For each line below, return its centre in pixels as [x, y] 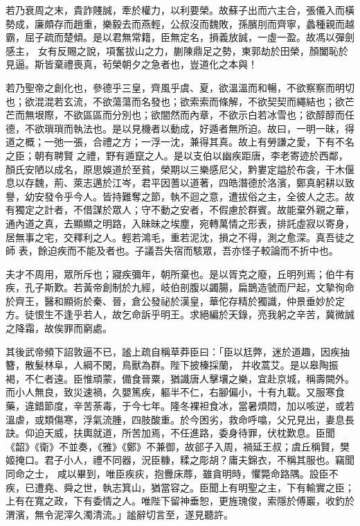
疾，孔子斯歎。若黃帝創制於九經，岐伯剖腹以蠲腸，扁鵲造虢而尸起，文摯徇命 [180, 287]
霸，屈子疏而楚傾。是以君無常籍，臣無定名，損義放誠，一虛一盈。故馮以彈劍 [180, 37]
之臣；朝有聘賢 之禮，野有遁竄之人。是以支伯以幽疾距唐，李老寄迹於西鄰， [177, 155]
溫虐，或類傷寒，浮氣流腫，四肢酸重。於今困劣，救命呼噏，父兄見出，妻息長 [180, 419]
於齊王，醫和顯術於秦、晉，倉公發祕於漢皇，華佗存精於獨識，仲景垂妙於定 [175, 300]
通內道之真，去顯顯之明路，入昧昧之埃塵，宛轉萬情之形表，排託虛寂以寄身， [180, 223]
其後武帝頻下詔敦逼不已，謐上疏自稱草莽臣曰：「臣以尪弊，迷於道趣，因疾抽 [178, 351]
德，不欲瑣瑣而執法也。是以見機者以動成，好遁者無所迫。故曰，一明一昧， [175, 128]
